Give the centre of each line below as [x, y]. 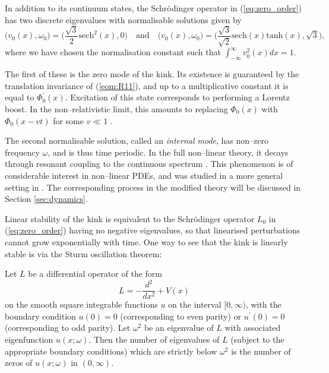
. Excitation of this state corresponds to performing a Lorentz [177, 97]
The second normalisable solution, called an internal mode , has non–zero [137, 140]
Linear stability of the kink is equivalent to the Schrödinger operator [130, 218]
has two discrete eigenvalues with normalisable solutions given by [123, 19]
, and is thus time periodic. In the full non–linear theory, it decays [168, 152]
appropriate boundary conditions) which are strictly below [111, 351]
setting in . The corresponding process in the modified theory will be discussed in [153, 187]
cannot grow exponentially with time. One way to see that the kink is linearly [146, 241]
